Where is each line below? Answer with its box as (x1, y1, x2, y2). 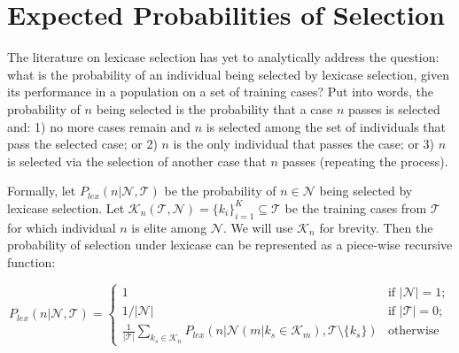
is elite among (131, 218, 207, 236)
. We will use (222, 218, 293, 236)
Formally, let (7, 181, 76, 200)
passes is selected (348, 99, 440, 118)
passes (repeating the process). (282, 151, 448, 170)
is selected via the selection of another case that (7, 151, 267, 170)
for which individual (7, 218, 116, 236)
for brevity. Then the (319, 218, 433, 236)
